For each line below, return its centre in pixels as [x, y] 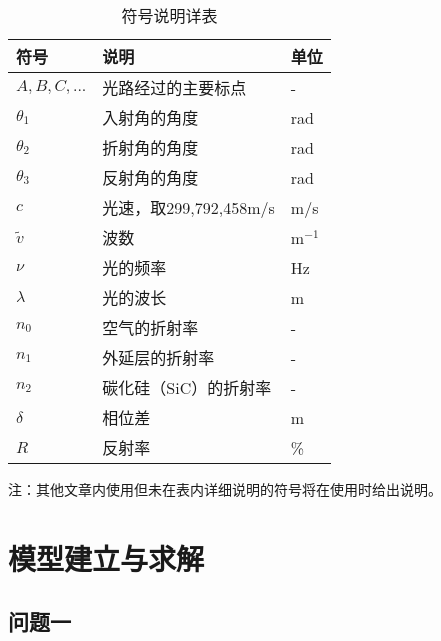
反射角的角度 [150, 177]
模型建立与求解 [106, 557]
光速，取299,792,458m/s [188, 207]
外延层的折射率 [158, 357]
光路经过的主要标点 [174, 87]
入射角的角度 [150, 117]
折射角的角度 [150, 147]
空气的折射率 [150, 327]
